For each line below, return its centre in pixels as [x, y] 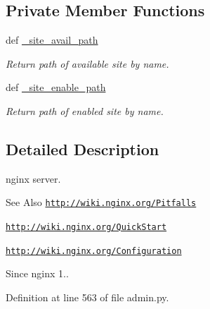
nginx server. [33, 178]
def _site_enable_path [56, 87]
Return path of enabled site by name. [85, 110]
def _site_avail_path [52, 40]
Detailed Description [83, 149]
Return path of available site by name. [87, 63]
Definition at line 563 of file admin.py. [87, 297]
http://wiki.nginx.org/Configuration [94, 251]
